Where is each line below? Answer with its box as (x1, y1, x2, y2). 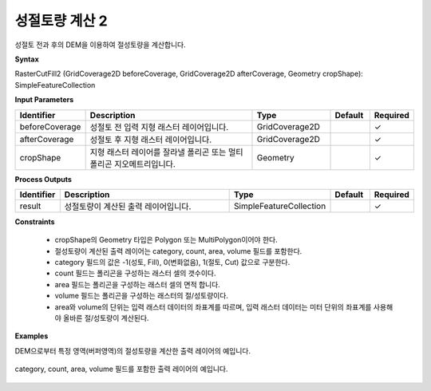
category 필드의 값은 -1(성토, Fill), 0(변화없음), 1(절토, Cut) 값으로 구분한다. (54, 258, 291, 267)
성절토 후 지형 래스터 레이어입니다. (89, 134, 212, 145)
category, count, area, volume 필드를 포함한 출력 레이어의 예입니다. (14, 364, 228, 374)
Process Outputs (14, 174, 72, 184)
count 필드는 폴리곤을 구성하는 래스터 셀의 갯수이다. (54, 268, 216, 278)
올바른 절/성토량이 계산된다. (62, 314, 149, 323)
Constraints (14, 216, 55, 227)
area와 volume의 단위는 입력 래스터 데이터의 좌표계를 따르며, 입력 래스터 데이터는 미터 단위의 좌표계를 (54, 302, 372, 311)
